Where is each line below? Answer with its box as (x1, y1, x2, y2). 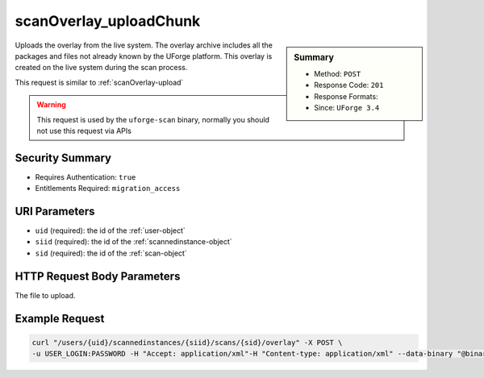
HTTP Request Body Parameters (15, 269, 181, 283)
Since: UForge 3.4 (314, 102, 380, 112)
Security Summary (15, 151, 112, 164)
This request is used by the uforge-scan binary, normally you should (36, 114, 270, 124)
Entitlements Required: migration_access (35, 184, 181, 193)
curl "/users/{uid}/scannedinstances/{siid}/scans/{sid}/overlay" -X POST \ (31, 338, 343, 347)
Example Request (15, 311, 105, 326)
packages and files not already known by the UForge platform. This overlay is (15, 51, 273, 60)
